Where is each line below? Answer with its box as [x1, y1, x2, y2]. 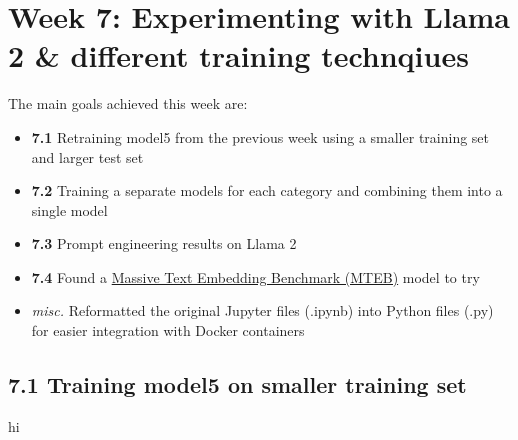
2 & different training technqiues [8, 35, 469, 76]
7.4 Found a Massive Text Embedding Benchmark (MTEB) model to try [31, 266, 480, 287]
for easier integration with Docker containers [31, 320, 305, 341]
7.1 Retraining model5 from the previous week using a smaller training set [31, 126, 490, 147]
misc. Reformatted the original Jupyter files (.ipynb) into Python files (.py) [31, 300, 494, 321]
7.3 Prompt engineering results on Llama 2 [31, 233, 297, 254]
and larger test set [31, 146, 144, 167]
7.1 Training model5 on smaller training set [8, 369, 467, 400]
